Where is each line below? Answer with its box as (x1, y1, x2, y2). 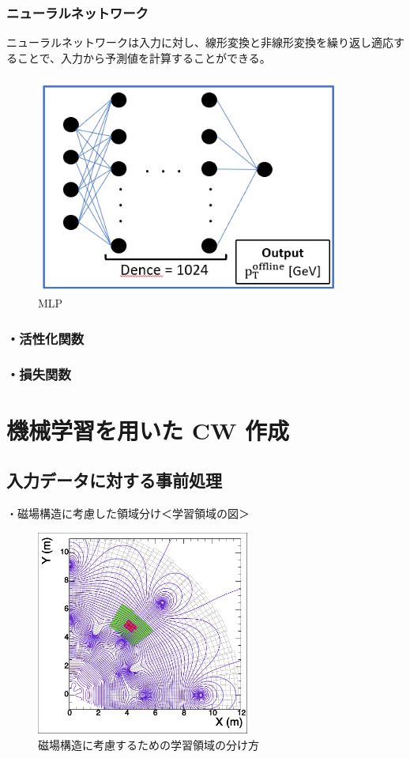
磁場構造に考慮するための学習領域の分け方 (38, 736, 259, 752)
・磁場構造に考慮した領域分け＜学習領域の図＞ (6, 504, 250, 521)
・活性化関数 (6, 328, 85, 348)
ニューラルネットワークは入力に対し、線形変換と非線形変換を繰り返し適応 (6, 34, 393, 51)
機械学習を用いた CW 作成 (6, 413, 290, 446)
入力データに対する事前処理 (6, 468, 222, 492)
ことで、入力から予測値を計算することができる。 (17, 49, 271, 66)
